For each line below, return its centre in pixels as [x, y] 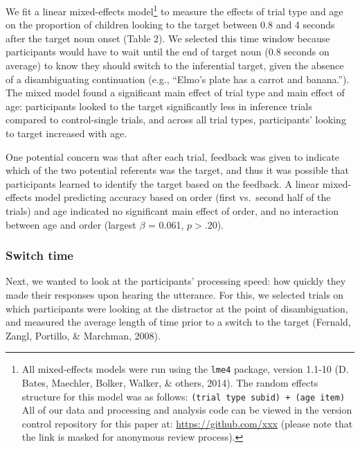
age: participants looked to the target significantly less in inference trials [159, 106]
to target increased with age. [66, 133]
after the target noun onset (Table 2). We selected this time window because [168, 38]
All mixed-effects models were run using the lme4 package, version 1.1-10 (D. [185, 369]
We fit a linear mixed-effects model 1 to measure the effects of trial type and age [174, 10]
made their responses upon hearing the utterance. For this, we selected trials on [175, 294]
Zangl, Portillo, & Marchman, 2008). [83, 335]
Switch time [39, 255]
